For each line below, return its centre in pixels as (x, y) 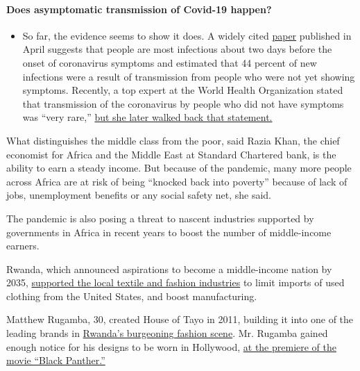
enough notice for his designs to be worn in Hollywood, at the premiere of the (172, 346)
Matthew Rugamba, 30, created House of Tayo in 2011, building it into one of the (180, 319)
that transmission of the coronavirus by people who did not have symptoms (183, 103)
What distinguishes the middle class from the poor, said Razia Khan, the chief (173, 140)
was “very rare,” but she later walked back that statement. (147, 117)
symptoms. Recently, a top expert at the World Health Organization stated (183, 90)
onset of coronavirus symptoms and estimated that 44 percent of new (170, 62)
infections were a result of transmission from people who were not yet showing (189, 76)
